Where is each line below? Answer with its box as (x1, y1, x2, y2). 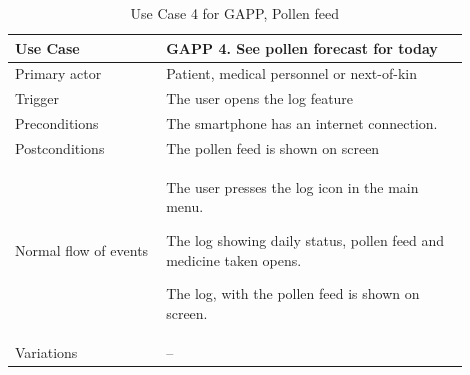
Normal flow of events (15, 239, 149, 260)
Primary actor (15, 63, 102, 84)
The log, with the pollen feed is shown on (166, 283, 420, 304)
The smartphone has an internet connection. (166, 113, 438, 134)
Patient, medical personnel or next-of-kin (166, 63, 417, 84)
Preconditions (15, 113, 99, 134)
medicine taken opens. (166, 249, 302, 270)
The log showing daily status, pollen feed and (166, 230, 445, 250)
